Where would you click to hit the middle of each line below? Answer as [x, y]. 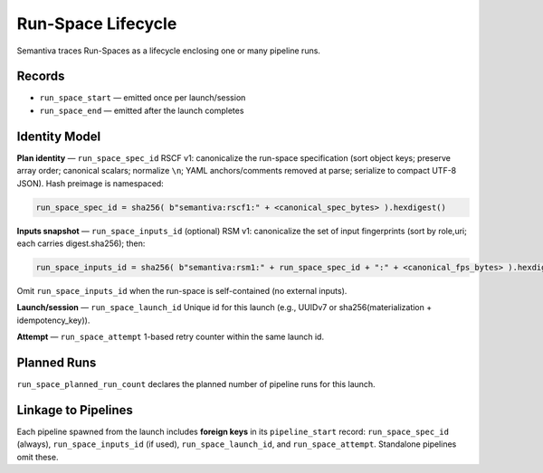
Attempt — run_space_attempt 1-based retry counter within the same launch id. [171, 337]
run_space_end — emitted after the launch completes [142, 110]
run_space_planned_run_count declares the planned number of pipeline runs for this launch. [196, 383]
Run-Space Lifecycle [97, 24]
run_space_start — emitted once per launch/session [143, 98]
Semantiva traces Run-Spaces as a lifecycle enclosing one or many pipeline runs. [169, 51]
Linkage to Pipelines [75, 410]
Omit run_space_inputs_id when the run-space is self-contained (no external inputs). [182, 290]
